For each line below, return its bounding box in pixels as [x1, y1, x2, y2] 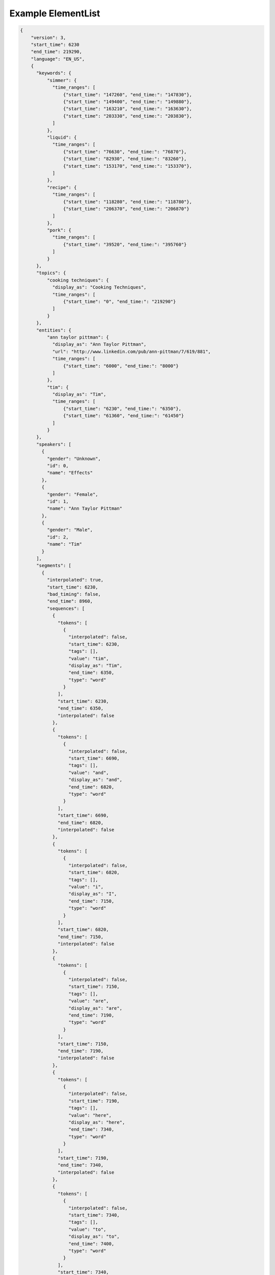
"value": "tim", [68, 655, 109, 661]
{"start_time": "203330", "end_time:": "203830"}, [63, 113, 193, 119]
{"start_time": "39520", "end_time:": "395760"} [63, 241, 187, 247]
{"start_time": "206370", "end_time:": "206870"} [63, 206, 189, 212]
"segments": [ [36, 563, 71, 569]
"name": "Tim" [46, 541, 82, 547]
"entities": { [36, 327, 71, 333]
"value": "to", [68, 1227, 106, 1232]
